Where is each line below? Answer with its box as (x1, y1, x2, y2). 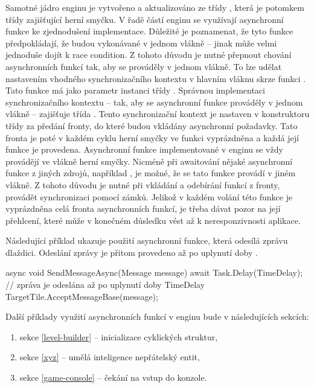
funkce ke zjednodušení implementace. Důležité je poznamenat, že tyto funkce (5, 25, 293, 37)
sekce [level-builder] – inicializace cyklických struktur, (19, 330, 218, 343)
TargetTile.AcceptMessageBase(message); (5, 290, 158, 302)
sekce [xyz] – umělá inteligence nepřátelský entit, (19, 351, 200, 363)
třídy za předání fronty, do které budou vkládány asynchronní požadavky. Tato (5, 119, 298, 132)
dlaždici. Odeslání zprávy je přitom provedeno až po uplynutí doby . (5, 246, 258, 258)
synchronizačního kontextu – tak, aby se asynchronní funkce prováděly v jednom (5, 95, 303, 108)
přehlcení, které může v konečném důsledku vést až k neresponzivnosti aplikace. (5, 214, 301, 226)
